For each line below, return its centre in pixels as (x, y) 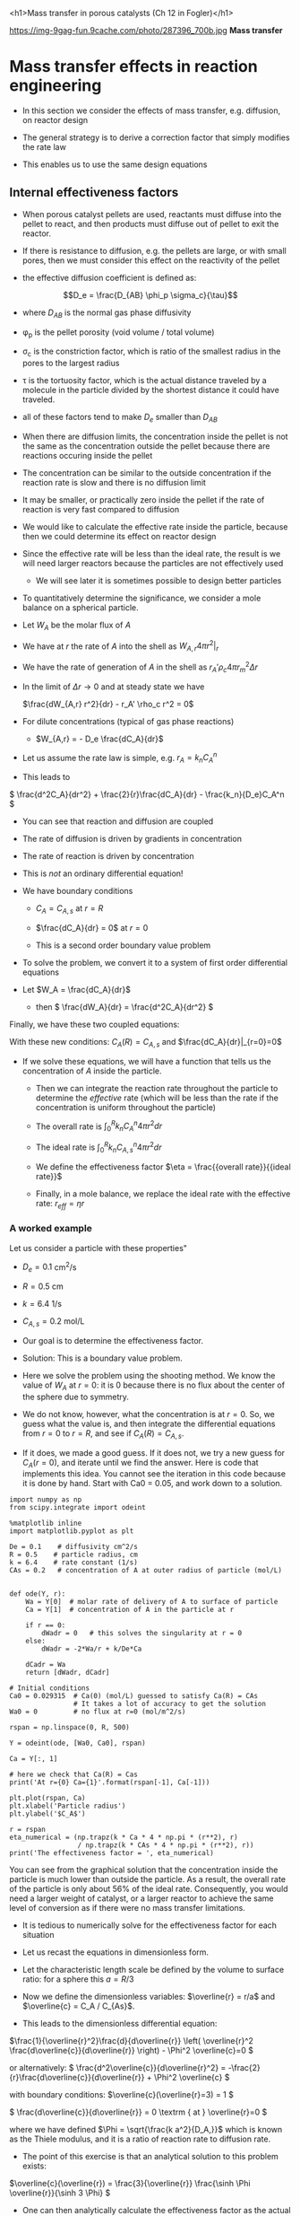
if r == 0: (46, 1625)
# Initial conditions (50, 1688)
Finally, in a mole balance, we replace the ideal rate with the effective (163, 1194)
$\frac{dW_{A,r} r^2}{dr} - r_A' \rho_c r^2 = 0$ (108, 704)
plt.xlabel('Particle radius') (68, 1806)
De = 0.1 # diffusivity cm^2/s (74, 1547)
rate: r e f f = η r (60, 1204)
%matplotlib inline (46, 1524)
